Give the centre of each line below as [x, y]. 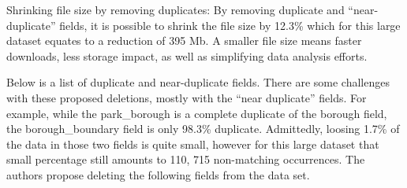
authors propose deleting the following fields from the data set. [158, 174]
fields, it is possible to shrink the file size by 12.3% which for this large [230, 25]
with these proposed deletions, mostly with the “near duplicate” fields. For [187, 97]
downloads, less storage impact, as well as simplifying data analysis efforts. [187, 55]
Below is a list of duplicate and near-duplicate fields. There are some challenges [198, 82]
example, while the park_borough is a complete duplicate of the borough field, [197, 113]
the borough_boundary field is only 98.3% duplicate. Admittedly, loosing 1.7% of [203, 129]
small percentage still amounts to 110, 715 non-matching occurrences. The [186, 159]
